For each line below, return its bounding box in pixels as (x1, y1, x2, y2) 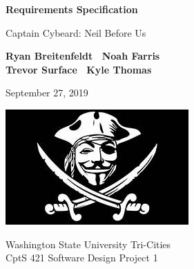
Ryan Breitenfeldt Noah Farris (6, 49, 160, 63)
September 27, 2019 (6, 85, 88, 100)
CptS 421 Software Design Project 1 (6, 250, 158, 265)
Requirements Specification (6, 2, 138, 16)
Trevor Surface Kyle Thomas (6, 62, 152, 76)
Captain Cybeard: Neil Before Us (6, 25, 146, 40)
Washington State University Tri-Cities (6, 236, 171, 251)
